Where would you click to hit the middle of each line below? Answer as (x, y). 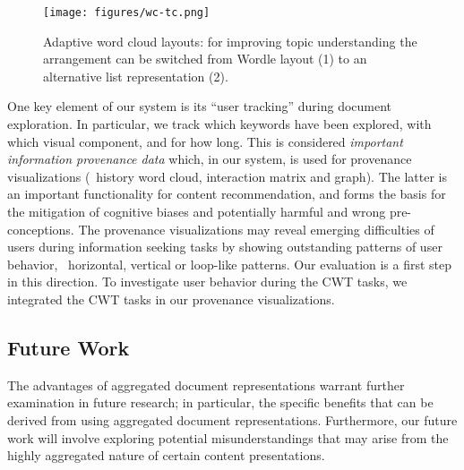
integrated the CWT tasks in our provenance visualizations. (171, 299)
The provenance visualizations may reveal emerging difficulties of (256, 229)
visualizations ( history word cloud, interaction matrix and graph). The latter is (227, 176)
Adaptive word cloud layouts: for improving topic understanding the (230, 41)
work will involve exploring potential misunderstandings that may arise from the (228, 437)
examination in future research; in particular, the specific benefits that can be (220, 402)
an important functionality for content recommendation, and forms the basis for (227, 194)
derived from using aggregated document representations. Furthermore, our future (232, 419)
